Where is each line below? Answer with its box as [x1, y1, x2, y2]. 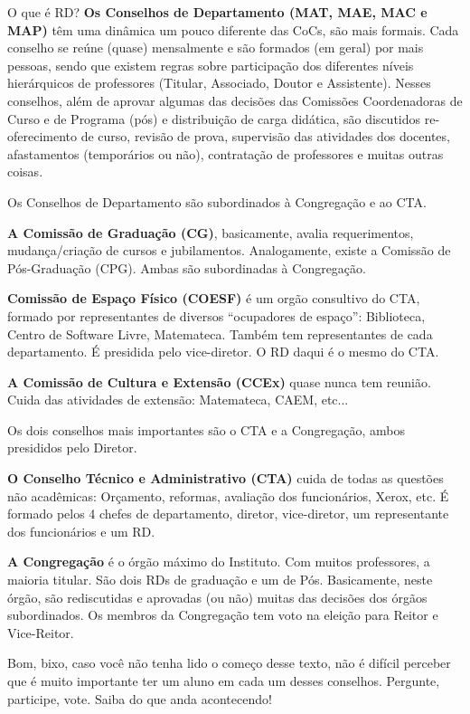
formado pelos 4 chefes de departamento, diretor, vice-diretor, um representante [7, 504, 449, 523]
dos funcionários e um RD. [7, 521, 155, 540]
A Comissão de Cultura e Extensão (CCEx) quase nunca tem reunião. [7, 372, 431, 391]
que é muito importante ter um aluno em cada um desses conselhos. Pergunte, [7, 671, 440, 690]
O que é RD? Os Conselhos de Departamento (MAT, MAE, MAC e [7, 3, 428, 21]
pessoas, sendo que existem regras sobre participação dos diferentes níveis [7, 55, 414, 74]
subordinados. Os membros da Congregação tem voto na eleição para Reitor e [7, 605, 438, 624]
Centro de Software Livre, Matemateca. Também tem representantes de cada [7, 324, 433, 343]
